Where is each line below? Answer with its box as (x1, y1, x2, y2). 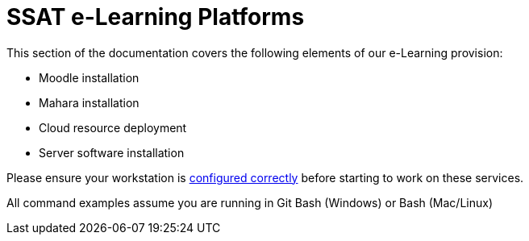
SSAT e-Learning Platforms (6, 3, 305, 31)
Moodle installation (39, 70, 140, 85)
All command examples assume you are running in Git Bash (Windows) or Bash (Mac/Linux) (6, 195, 494, 210)
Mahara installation (39, 95, 140, 110)
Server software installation (39, 145, 185, 160)
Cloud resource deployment (39, 120, 187, 135)
